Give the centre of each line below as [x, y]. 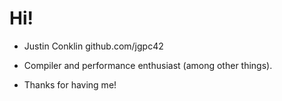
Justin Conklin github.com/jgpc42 [93, 46]
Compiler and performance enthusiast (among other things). [148, 65]
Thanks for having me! [70, 84]
